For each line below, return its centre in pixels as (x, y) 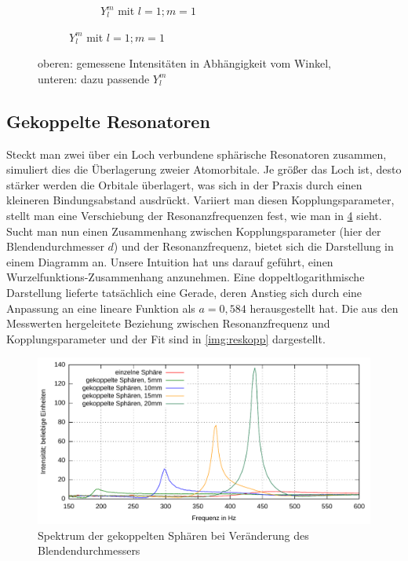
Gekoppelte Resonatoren (108, 121)
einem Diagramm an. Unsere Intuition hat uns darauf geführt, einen (170, 261)
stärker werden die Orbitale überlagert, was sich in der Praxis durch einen (184, 184)
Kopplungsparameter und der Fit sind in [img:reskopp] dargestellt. (166, 338)
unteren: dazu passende (94, 78)
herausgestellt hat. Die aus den (324, 308)
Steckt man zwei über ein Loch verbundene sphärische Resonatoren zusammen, (197, 154)
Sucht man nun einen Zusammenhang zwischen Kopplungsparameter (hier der (194, 231)
